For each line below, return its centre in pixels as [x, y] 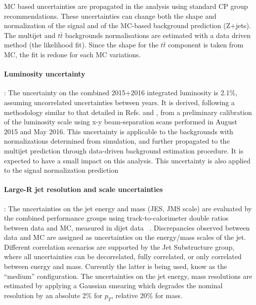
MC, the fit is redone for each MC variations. [72, 54]
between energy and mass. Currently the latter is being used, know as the [116, 266]
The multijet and [30, 35]
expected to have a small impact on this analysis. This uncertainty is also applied [127, 160]
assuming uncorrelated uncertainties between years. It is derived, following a [119, 102]
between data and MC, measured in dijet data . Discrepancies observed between [127, 227]
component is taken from [206, 45]
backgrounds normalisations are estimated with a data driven [158, 35]
